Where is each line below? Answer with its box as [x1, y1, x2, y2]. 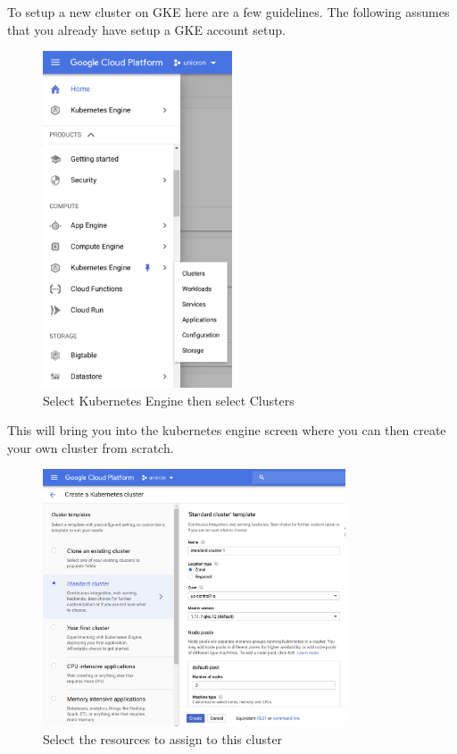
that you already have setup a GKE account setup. [7, 20, 286, 38]
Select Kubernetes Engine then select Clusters [43, 390, 295, 409]
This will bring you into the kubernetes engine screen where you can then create [7, 421, 446, 440]
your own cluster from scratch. [7, 438, 174, 457]
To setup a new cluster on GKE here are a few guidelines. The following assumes [7, 3, 450, 21]
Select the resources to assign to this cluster [43, 729, 283, 748]
